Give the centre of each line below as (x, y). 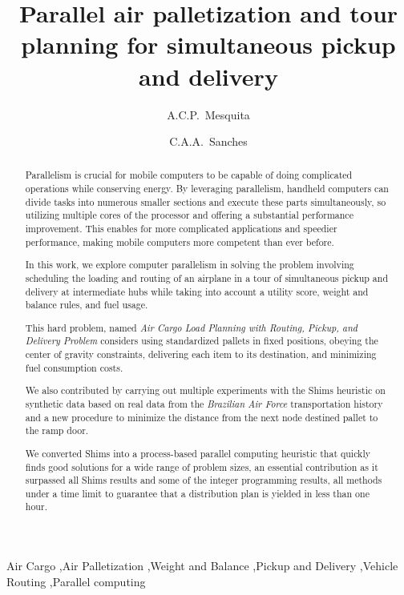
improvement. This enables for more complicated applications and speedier (181, 229)
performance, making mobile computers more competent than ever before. (180, 241)
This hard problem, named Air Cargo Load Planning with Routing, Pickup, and (191, 327)
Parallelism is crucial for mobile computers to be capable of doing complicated (189, 175)
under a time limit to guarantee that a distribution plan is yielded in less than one (197, 493)
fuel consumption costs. (74, 367)
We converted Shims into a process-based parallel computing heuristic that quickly (198, 453)
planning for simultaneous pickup (208, 44)
